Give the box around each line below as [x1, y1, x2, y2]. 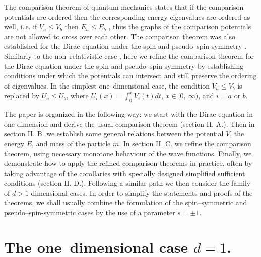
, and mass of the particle [32, 138, 111, 148]
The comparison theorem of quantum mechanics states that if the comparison [4, 2, 244, 12]
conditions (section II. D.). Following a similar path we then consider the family [4, 178, 251, 188]
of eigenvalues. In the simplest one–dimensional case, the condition [4, 80, 210, 91]
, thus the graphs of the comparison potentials [108, 21, 251, 32]
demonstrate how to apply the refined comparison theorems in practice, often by [4, 158, 252, 168]
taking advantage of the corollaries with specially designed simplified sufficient [4, 167, 245, 178]
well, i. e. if [4, 21, 37, 32]
